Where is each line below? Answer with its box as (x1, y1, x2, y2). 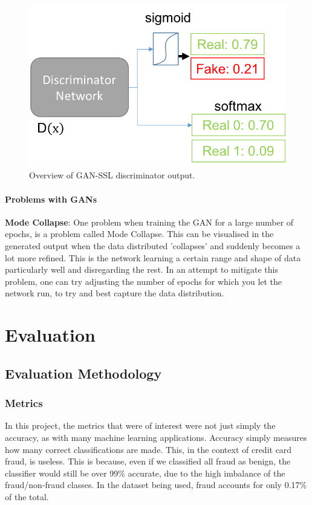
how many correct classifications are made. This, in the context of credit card (5, 443, 292, 455)
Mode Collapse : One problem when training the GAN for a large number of (5, 215, 294, 228)
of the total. (5, 490, 49, 503)
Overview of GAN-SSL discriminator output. (29, 169, 195, 181)
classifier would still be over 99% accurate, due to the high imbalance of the (5, 466, 285, 479)
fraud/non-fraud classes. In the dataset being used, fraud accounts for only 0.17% (5, 478, 307, 491)
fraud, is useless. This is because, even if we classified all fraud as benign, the (5, 455, 291, 468)
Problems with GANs (5, 192, 97, 205)
